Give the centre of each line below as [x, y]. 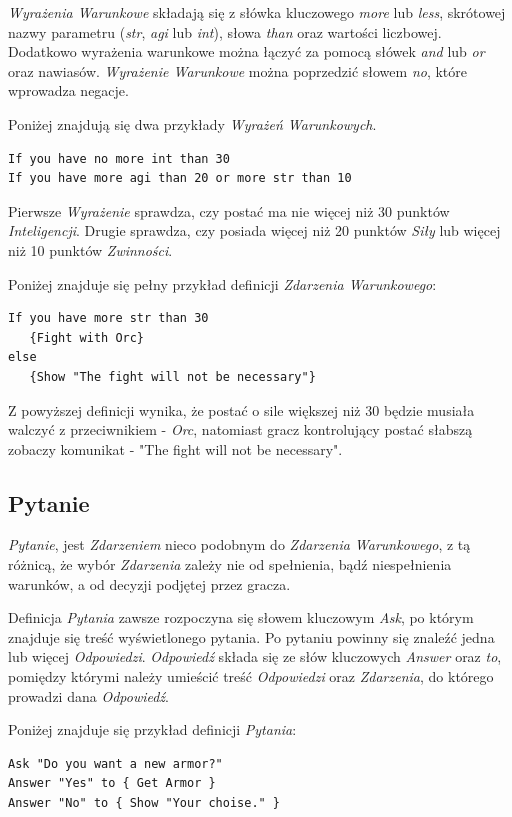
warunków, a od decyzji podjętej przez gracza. [149, 583]
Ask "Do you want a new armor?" [115, 763]
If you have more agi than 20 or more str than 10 [180, 178]
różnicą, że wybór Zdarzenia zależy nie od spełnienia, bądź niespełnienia [230, 564]
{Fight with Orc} [87, 337]
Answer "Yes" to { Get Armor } [112, 783]
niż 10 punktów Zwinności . [90, 249]
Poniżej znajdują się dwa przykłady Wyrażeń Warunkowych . [192, 123]
